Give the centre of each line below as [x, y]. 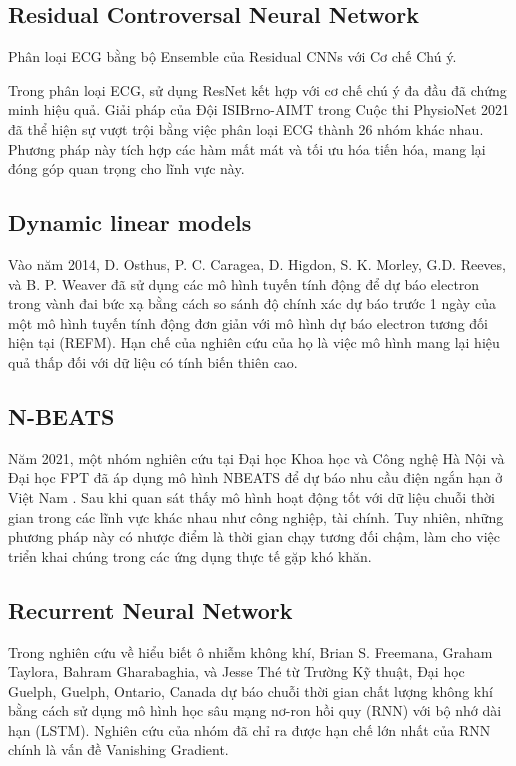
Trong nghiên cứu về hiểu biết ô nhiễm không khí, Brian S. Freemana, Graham [250, 651]
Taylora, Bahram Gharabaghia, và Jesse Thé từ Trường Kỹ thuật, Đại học [236, 671]
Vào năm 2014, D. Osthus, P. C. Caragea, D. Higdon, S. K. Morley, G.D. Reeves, [257, 263]
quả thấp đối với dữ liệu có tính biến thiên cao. [153, 361]
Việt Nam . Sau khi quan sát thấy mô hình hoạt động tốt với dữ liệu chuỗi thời [252, 496]
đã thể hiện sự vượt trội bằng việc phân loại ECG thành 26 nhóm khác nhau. [246, 128]
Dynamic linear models [130, 222]
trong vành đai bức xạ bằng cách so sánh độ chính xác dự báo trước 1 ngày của [252, 303]
